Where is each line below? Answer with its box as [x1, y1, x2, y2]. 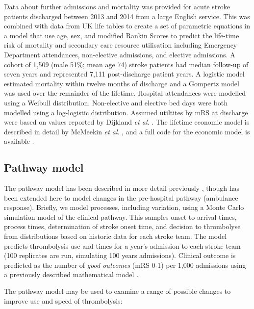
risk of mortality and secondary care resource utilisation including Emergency [4, 40, 237, 50]
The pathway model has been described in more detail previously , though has [4, 183, 239, 193]
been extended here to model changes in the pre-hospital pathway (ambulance [4, 192, 238, 203]
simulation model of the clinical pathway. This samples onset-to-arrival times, [4, 211, 237, 222]
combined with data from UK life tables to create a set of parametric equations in [4, 21, 251, 31]
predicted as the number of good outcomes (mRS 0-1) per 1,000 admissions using [4, 259, 246, 270]
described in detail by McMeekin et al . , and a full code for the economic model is [4, 126, 250, 136]
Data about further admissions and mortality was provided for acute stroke [4, 1, 230, 11]
